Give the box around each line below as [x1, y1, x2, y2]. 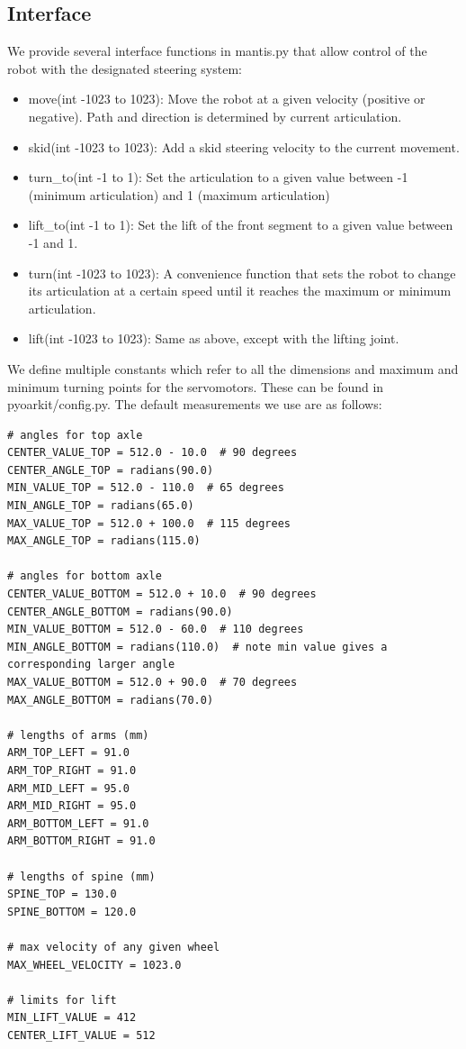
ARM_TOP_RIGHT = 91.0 [7, 763, 137, 777]
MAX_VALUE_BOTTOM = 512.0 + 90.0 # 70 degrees [7, 676, 298, 689]
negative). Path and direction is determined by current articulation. [28, 106, 402, 125]
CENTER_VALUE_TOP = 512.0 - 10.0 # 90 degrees [7, 446, 298, 460]
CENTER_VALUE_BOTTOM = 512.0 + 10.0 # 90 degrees [7, 588, 317, 601]
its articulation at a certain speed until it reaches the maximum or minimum [28, 281, 452, 300]
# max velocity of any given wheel [7, 940, 220, 953]
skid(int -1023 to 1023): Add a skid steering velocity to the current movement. [28, 137, 460, 156]
